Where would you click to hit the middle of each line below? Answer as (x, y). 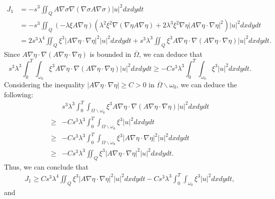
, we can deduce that (170, 54)
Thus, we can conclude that (46, 166)
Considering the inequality (44, 84)
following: (19, 94)
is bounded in (110, 54)
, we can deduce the (207, 84)
